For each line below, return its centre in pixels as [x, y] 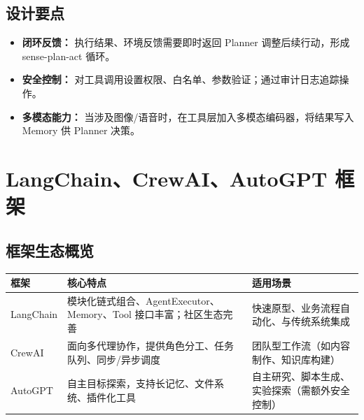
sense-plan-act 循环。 [69, 56]
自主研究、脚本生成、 [301, 376]
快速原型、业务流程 [296, 307]
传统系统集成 [320, 321]
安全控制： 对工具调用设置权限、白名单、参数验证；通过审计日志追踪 [181, 79]
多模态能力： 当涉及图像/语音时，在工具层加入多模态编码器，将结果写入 [188, 116]
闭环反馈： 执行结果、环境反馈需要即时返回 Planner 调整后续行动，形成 [186, 42]
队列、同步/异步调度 [114, 359]
